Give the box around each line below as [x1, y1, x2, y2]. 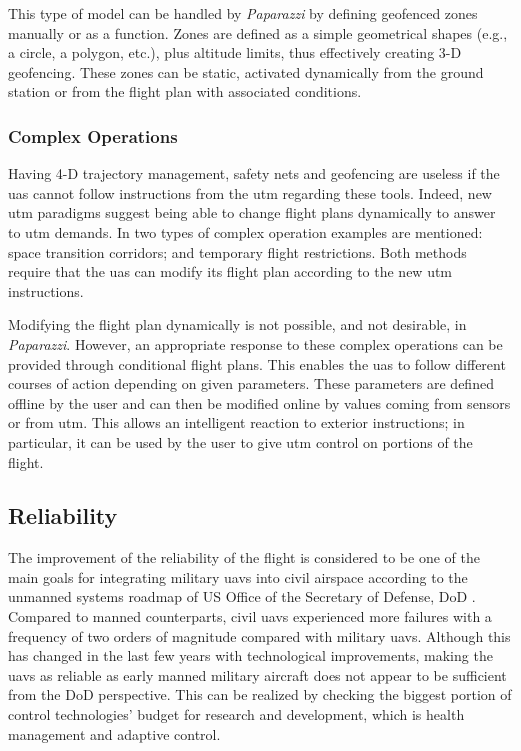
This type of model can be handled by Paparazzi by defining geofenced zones [8, 3, 478, 23]
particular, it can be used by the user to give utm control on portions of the [8, 431, 473, 452]
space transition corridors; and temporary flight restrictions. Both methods [8, 241, 467, 262]
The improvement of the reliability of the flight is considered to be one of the [8, 547, 480, 568]
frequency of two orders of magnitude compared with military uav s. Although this [8, 625, 511, 646]
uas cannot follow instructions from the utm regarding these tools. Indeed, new [8, 182, 492, 203]
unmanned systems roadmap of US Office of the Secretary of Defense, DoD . [8, 586, 476, 607]
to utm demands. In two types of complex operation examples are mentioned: [8, 221, 483, 242]
